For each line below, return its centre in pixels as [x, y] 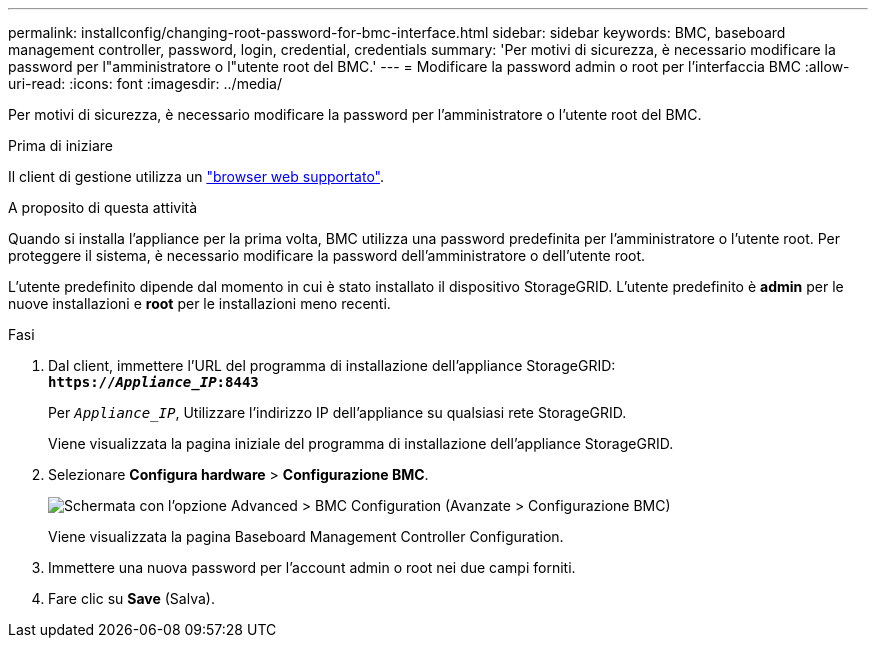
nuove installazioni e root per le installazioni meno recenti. [199, 303]
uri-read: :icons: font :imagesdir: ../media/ [145, 83]
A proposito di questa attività [103, 207]
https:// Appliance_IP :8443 [153, 382]
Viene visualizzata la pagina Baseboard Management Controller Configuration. [306, 536]
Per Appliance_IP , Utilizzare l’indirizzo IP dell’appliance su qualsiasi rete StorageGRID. [337, 412]
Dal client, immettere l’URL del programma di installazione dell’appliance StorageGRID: [332, 365]
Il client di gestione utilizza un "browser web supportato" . [196, 176]
